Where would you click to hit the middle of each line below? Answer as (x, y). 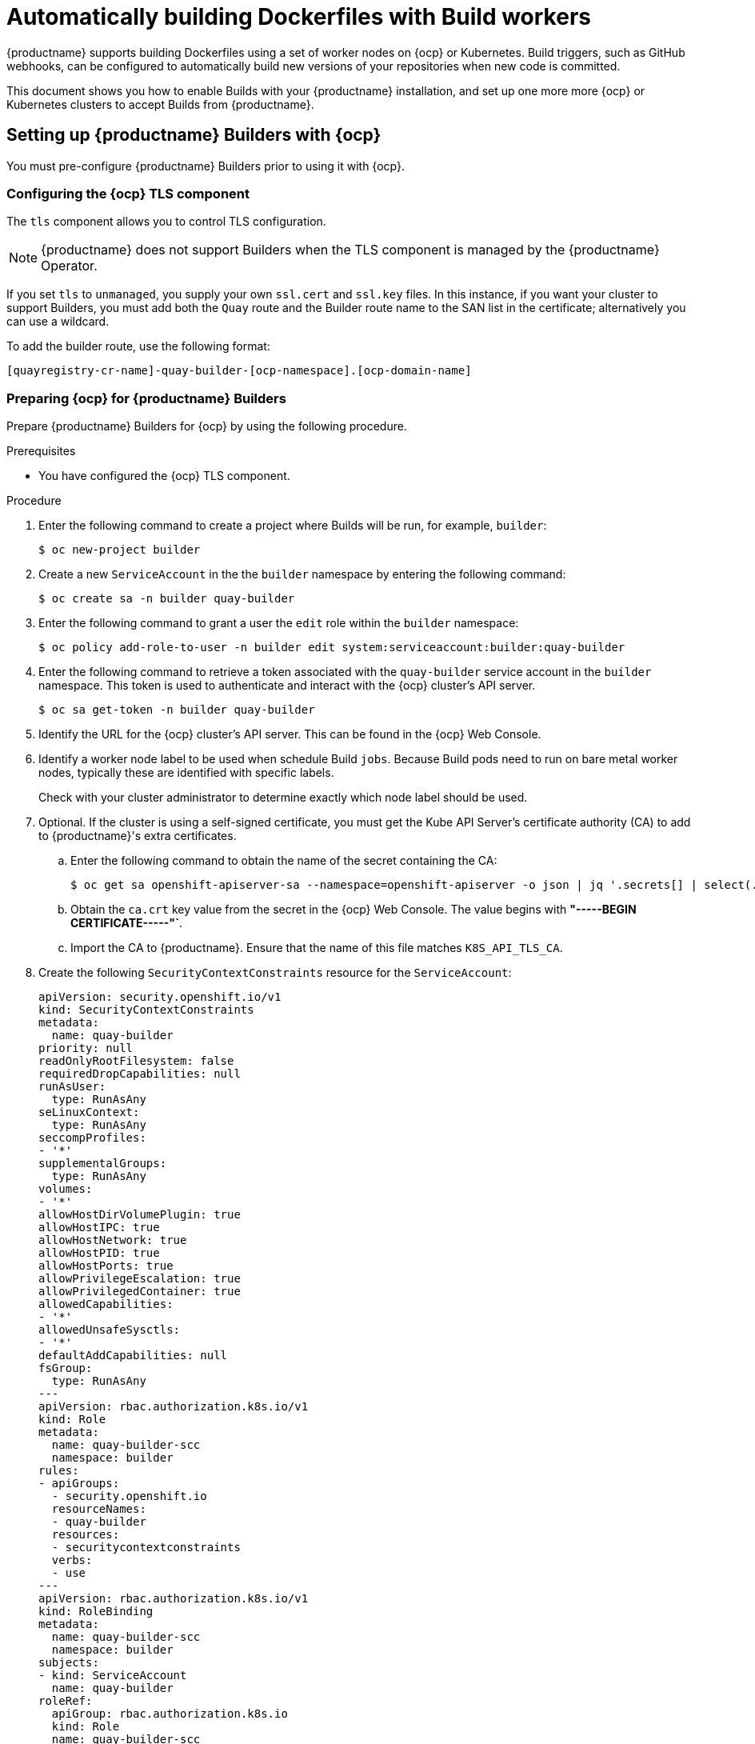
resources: (86, 1535)
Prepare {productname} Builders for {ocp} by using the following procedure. (207, 426)
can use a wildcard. (58, 322)
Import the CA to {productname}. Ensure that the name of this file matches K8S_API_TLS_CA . (317, 948)
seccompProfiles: (92, 1138)
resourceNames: (99, 1509)
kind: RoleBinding (96, 1612)
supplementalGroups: (103, 1164)
